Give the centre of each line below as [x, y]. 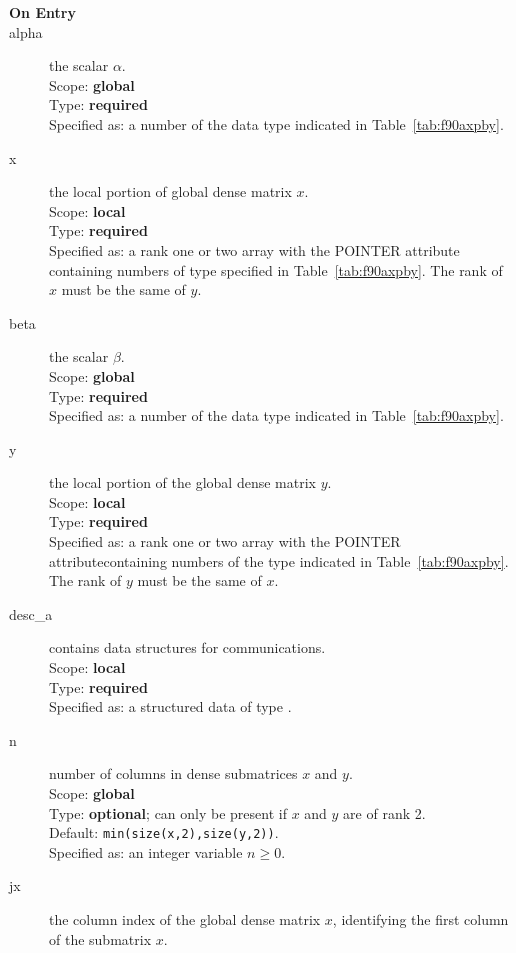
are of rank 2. [384, 812]
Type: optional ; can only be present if [168, 812]
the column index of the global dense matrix [185, 919]
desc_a [31, 613]
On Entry [42, 12]
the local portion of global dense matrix [170, 191]
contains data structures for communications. [187, 647]
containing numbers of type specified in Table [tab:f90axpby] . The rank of [276, 269]
